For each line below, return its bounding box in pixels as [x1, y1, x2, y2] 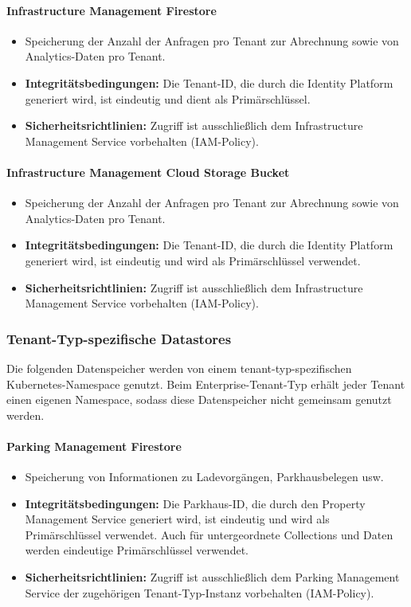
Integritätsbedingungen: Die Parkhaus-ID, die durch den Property [25, 495, 366, 511]
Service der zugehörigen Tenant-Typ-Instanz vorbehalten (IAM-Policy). [25, 584, 374, 601]
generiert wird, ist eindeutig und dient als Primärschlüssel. [25, 90, 311, 107]
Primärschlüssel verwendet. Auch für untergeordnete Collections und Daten [25, 526, 393, 542]
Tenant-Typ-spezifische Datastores [6, 328, 232, 348]
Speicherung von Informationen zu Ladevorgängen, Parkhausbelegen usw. [25, 468, 384, 485]
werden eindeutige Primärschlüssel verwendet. [25, 542, 249, 558]
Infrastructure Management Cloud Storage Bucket [6, 163, 290, 180]
